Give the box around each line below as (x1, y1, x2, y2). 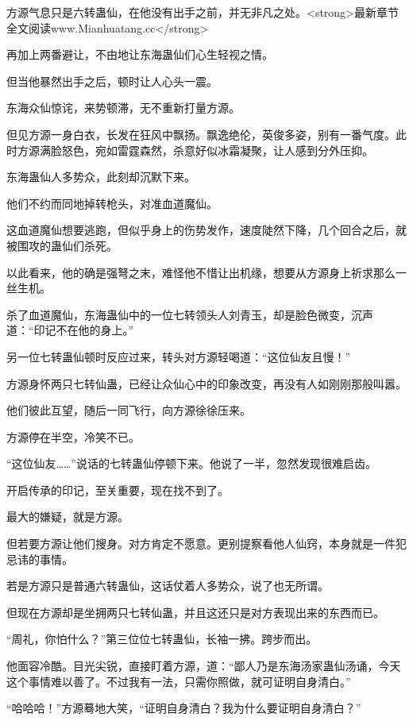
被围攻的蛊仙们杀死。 (6, 237, 118, 253)
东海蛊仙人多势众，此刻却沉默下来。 (6, 168, 195, 185)
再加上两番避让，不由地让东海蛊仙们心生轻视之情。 (6, 46, 273, 63)
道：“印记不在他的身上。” (6, 322, 134, 338)
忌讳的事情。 (6, 550, 73, 567)
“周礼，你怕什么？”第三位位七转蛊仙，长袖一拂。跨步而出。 (6, 630, 318, 647)
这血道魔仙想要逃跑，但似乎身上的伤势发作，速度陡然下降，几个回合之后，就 (6, 222, 407, 238)
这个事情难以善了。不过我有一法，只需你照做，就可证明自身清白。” (6, 673, 351, 689)
